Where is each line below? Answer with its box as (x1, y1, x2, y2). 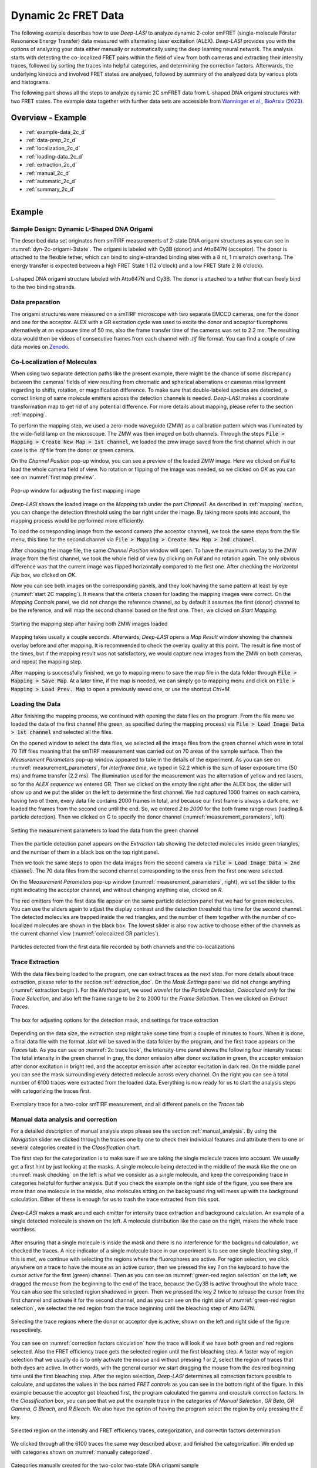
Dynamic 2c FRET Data (11, 9, 124, 22)
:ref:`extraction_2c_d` (25, 161, 77, 169)
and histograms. (11, 78, 50, 85)
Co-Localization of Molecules (11, 358, 97, 366)
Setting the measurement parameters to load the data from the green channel (11, 827, 199, 834)
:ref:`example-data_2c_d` (25, 128, 86, 135)
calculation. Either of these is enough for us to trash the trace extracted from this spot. (11, 1196, 220, 1203)
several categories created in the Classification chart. (11, 1144, 141, 1151)
